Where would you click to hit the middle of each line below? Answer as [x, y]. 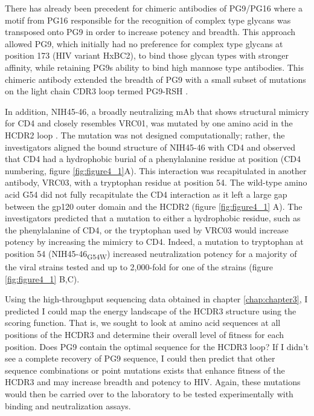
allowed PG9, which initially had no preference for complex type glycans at [144, 43]
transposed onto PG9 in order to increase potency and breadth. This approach [150, 32]
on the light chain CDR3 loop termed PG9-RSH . [97, 91]
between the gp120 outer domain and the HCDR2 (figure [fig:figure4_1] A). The [154, 206]
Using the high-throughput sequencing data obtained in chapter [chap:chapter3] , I [156, 299]
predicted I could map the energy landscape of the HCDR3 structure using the [151, 310]
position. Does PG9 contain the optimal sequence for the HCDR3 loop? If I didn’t [157, 346]
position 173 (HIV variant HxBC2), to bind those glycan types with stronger [147, 55]
